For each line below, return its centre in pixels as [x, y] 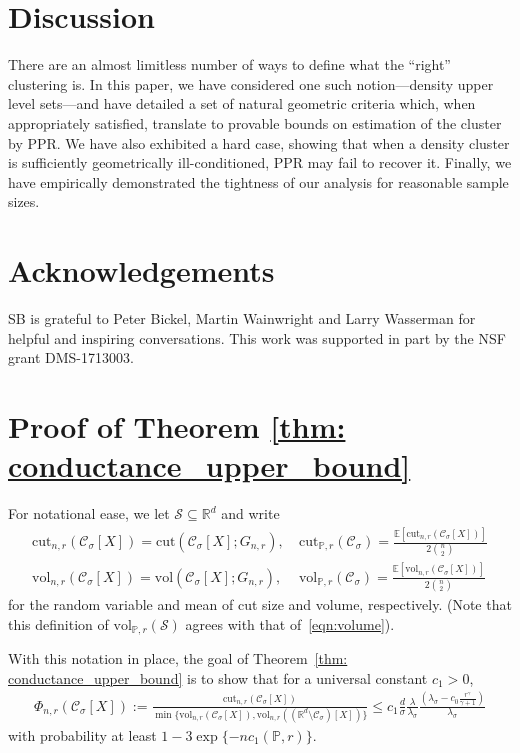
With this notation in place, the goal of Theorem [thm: [178, 658]
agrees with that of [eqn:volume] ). [290, 623]
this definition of [58, 623]
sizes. [24, 201]
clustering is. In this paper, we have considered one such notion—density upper [251, 83]
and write [250, 513]
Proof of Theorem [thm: [177, 425]
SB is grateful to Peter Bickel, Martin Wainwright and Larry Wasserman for [242, 318]
